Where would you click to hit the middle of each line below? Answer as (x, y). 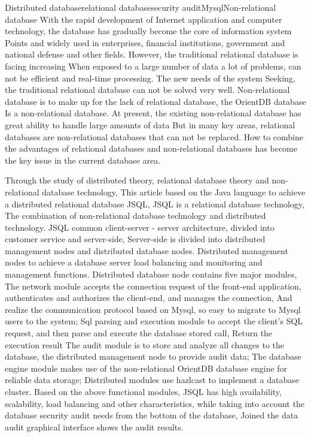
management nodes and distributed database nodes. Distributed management (147, 250)
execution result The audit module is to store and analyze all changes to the (145, 344)
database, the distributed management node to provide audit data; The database (153, 356)
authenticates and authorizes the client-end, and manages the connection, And (149, 298)
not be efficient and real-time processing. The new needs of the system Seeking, (150, 78)
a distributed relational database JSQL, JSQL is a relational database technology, (155, 204)
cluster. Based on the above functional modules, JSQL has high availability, (143, 391)
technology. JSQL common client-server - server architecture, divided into (140, 227)
